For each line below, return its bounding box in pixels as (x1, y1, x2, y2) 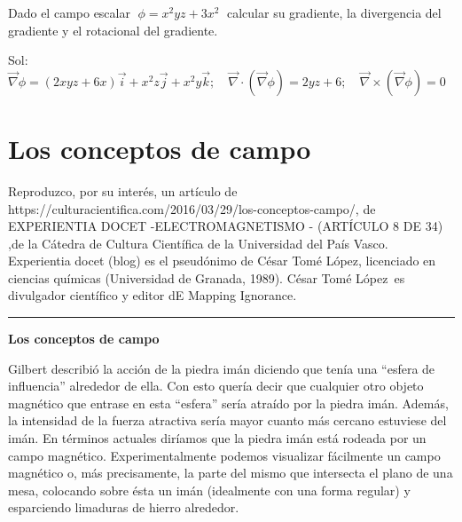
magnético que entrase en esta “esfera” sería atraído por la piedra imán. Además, (8, 393, 449, 412)
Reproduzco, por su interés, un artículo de (8, 181, 238, 200)
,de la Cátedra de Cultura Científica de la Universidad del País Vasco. (8, 233, 388, 252)
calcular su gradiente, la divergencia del (227, 4, 442, 21)
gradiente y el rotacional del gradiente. (8, 20, 218, 39)
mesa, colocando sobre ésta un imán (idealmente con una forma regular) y (8, 480, 411, 499)
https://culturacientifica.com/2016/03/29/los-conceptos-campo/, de (8, 199, 376, 217)
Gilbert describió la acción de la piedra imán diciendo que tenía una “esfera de (8, 359, 435, 377)
